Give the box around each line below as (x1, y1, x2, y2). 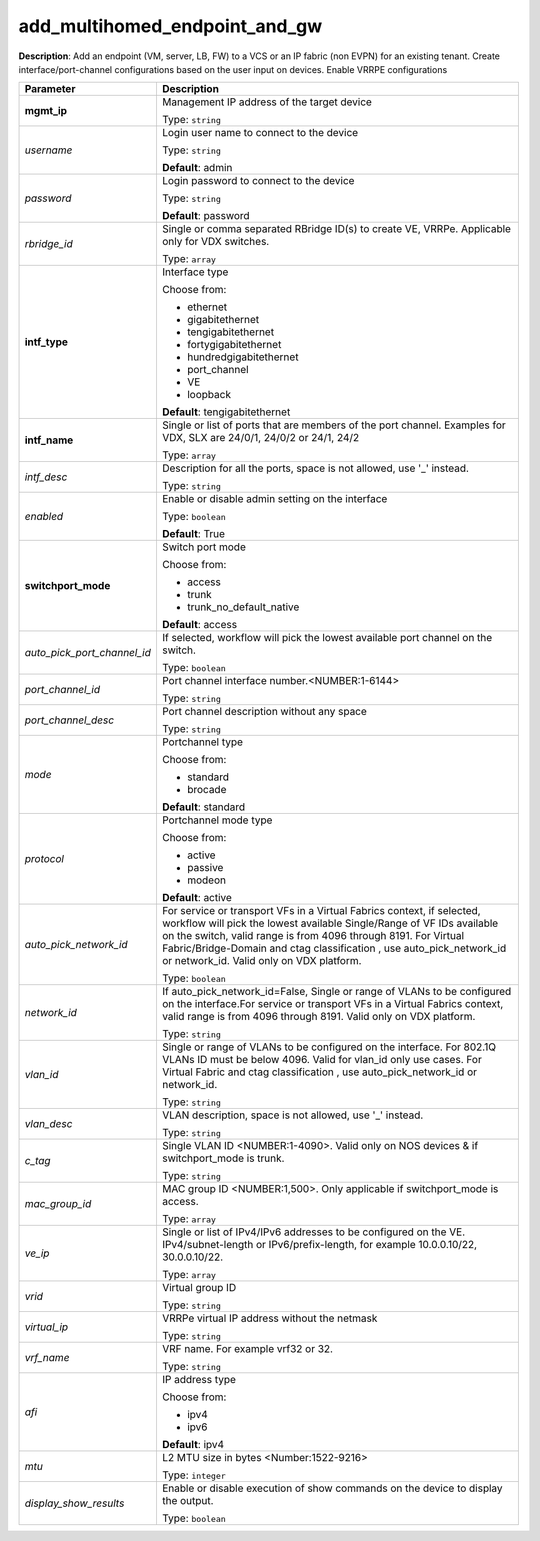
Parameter (24, 82, 76, 96)
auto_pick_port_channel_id (24, 646, 152, 660)
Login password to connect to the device (161, 174, 355, 188)
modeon (186, 873, 227, 887)
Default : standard (161, 800, 246, 814)
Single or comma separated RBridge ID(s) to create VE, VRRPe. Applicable (161, 222, 512, 236)
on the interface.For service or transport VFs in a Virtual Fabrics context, (161, 997, 504, 1011)
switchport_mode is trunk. (161, 1151, 285, 1165)
